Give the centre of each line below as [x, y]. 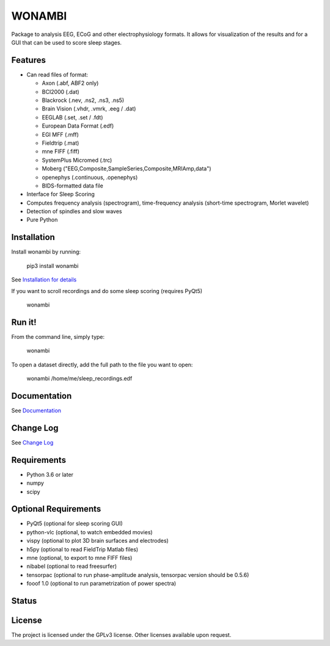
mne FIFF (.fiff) [61, 151]
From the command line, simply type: [58, 336]
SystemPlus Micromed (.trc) [77, 160]
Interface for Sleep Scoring [61, 194]
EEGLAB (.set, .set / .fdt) [72, 117]
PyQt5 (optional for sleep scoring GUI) [75, 524]
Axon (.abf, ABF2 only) [70, 83]
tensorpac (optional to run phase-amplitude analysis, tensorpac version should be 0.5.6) [138, 575]
